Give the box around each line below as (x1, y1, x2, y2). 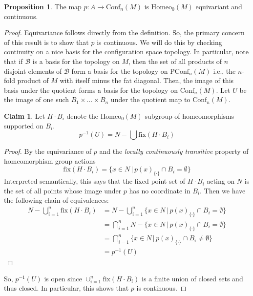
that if (4, 56, 23, 66)
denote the (66, 110, 99, 121)
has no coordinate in (129, 185, 190, 195)
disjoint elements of (4, 65, 62, 76)
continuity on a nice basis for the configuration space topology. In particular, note (4, 46, 249, 57)
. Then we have (200, 185, 246, 195)
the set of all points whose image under (4, 185, 122, 195)
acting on (207, 176, 235, 186)
